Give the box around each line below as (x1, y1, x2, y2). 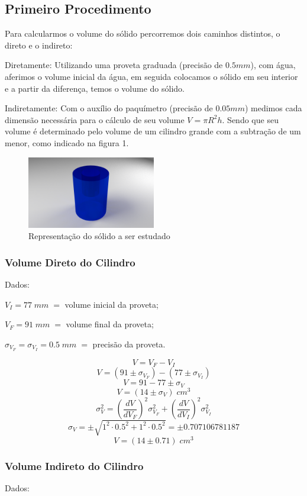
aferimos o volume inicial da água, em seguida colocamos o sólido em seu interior (5, 70, 298, 82)
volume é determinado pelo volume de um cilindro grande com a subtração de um (5, 125, 301, 137)
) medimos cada (244, 102, 302, 114)
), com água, (250, 59, 296, 71)
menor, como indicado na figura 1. (5, 136, 129, 149)
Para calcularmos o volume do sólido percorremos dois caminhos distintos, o (5, 27, 280, 40)
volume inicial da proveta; (64, 298, 159, 310)
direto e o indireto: (5, 38, 73, 51)
